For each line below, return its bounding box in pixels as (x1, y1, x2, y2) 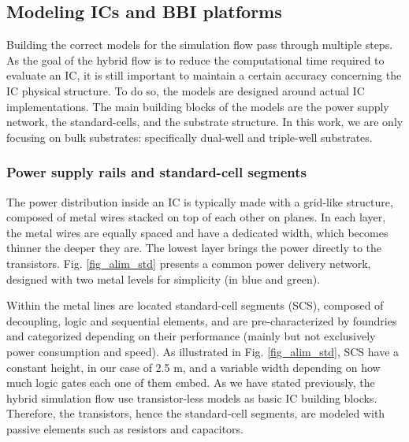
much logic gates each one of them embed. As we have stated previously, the (6, 374, 375, 391)
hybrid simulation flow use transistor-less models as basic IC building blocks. (6, 389, 377, 406)
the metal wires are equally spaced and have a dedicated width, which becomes (6, 224, 389, 240)
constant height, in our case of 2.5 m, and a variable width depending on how (6, 358, 381, 375)
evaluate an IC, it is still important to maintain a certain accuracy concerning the (6, 67, 402, 84)
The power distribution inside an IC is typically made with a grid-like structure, (6, 193, 393, 210)
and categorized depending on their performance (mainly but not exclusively (6, 328, 376, 344)
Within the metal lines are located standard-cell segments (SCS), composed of (6, 297, 384, 314)
